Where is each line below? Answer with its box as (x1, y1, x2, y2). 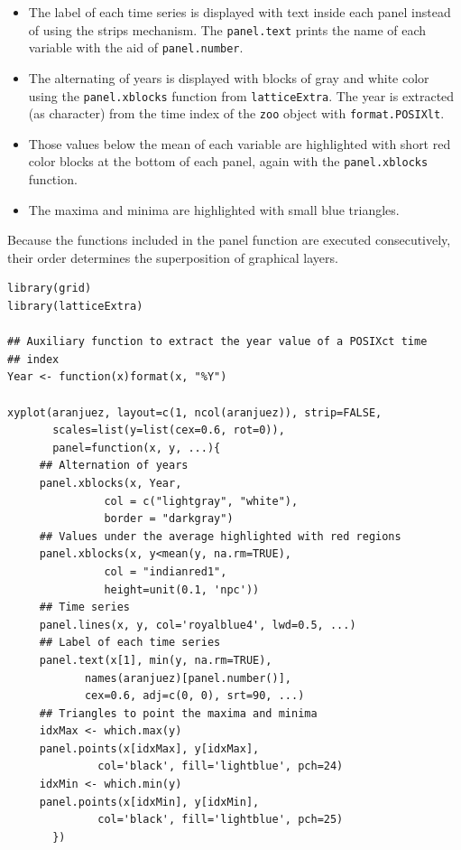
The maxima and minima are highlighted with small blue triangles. (28, 200, 400, 219)
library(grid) (7, 282, 92, 295)
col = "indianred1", (104, 565, 227, 578)
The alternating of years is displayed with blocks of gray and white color (28, 68, 429, 87)
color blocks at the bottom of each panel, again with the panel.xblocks (28, 152, 429, 171)
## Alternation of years (39, 459, 189, 472)
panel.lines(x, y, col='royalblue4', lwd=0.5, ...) (39, 618, 356, 631)
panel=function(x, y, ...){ (52, 441, 221, 454)
